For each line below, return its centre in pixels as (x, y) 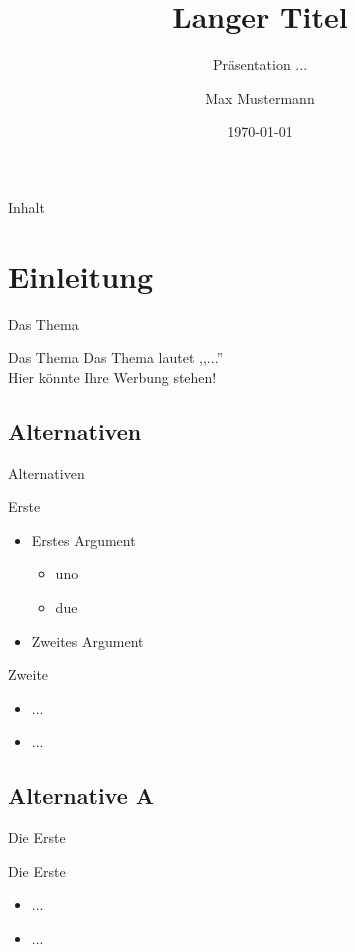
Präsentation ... (260, 64)
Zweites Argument (87, 640)
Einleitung (81, 275)
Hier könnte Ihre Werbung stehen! (112, 376)
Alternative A (81, 795)
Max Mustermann (260, 97)
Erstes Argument (83, 539)
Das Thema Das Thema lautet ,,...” (116, 357)
